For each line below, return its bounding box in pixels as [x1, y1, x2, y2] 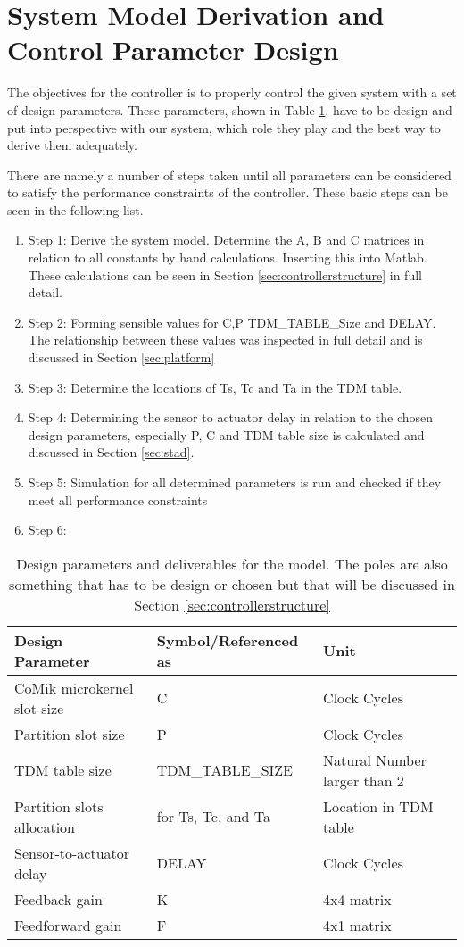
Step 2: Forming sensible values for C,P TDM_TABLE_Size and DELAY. [28, 312, 436, 331]
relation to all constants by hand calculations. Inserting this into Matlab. [28, 248, 427, 267]
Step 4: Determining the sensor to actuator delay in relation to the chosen [28, 408, 434, 427]
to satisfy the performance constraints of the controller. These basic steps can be [7, 183, 448, 202]
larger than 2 [323, 769, 404, 791]
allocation [14, 816, 76, 837]
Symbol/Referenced [156, 629, 299, 651]
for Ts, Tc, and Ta [156, 806, 271, 827]
